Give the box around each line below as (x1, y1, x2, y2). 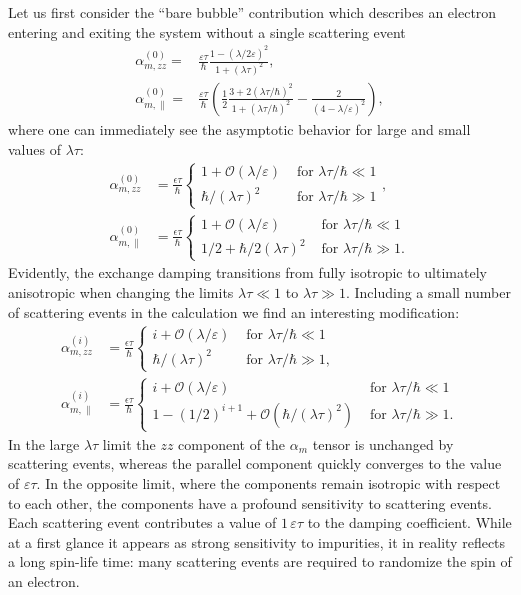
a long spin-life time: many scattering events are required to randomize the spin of (8, 551, 512, 572)
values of (8, 138, 61, 159)
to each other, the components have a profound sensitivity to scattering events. (8, 492, 492, 513)
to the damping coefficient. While (307, 512, 512, 533)
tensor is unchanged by (312, 433, 454, 454)
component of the (178, 433, 286, 454)
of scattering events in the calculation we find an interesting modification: (8, 301, 460, 322)
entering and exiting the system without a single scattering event (8, 21, 406, 42)
